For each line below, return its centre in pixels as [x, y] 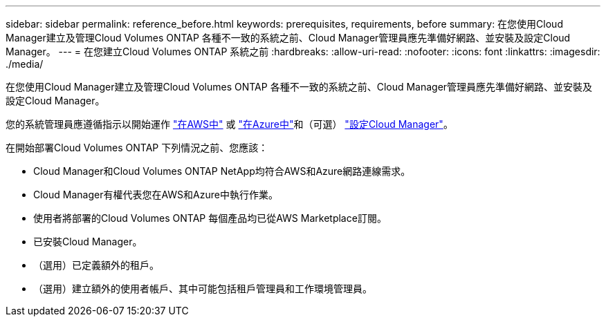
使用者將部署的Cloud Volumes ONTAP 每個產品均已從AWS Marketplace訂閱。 [210, 218]
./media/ [25, 64]
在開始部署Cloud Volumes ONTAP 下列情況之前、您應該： [137, 148]
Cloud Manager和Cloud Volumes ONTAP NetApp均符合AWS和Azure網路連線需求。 [222, 171]
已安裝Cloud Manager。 [88, 241]
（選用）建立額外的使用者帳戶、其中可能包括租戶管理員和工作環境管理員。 [203, 288]
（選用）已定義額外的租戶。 [96, 265]
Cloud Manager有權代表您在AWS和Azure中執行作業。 [156, 195]
